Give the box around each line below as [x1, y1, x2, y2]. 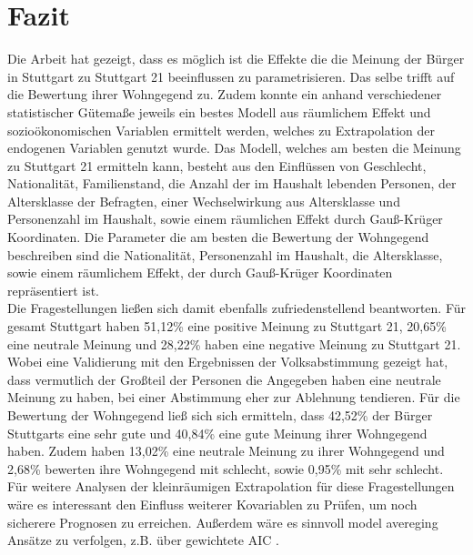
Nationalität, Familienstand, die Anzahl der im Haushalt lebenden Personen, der [7, 174, 457, 193]
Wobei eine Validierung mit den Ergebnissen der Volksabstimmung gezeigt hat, [7, 352, 448, 371]
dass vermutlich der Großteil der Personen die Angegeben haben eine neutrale [7, 369, 441, 388]
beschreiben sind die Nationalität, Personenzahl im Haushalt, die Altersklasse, [7, 245, 443, 264]
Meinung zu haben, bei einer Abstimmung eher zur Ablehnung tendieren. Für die [7, 388, 460, 407]
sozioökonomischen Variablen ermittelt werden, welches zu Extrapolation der [7, 120, 436, 139]
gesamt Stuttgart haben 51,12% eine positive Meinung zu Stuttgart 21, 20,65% [7, 317, 447, 336]
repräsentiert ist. [7, 280, 99, 299]
